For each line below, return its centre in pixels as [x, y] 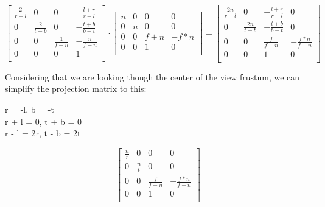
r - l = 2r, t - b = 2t [43, 133]
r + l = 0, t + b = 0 [44, 121]
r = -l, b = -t [30, 109]
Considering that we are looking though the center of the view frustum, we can [152, 76]
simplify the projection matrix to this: [76, 89]
